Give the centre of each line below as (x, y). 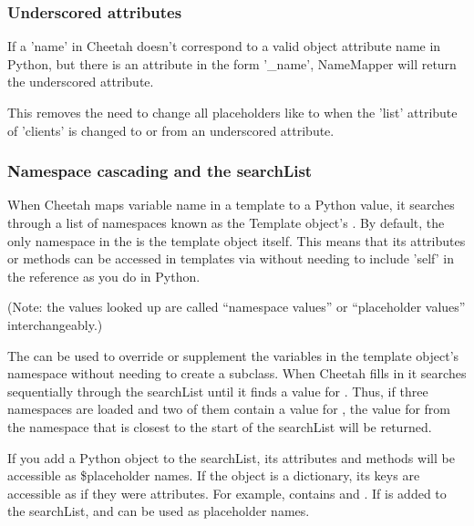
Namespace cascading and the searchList (160, 171)
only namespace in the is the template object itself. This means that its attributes (237, 240)
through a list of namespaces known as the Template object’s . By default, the (226, 222)
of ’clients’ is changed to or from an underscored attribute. (171, 130)
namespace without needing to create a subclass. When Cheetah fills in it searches (237, 373)
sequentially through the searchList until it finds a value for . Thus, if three (218, 391)
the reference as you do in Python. (104, 276)
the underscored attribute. (81, 82)
